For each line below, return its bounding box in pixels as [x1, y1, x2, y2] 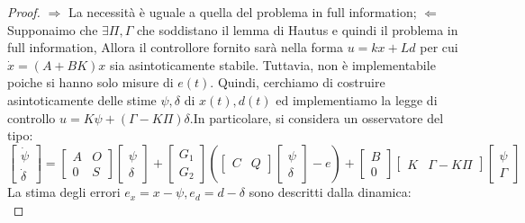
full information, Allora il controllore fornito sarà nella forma [7, 38, 343, 57]
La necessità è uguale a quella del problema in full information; [68, 3, 417, 21]
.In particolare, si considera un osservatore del [189, 108, 444, 127]
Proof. [7, 3, 41, 21]
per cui [420, 38, 458, 57]
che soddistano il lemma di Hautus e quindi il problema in [136, 20, 458, 39]
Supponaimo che [7, 20, 98, 39]
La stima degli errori [7, 183, 121, 201]
